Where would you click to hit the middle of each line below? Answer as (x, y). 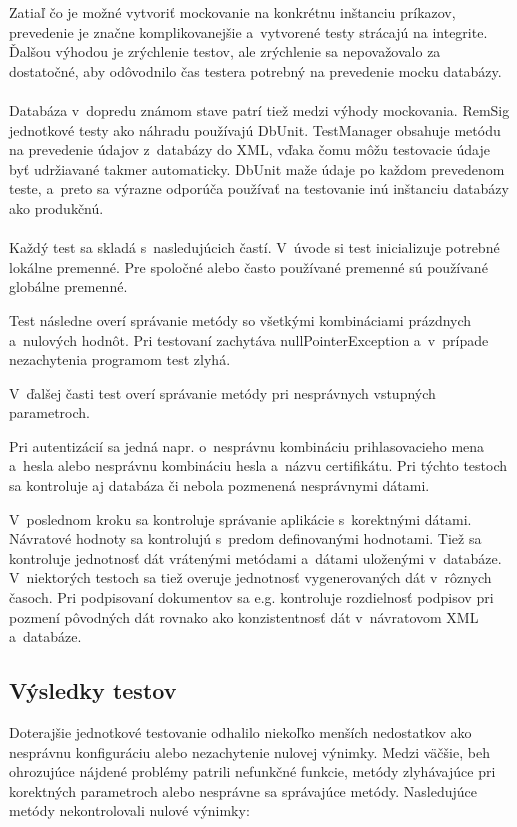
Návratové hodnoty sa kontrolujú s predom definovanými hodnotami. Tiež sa (245, 538)
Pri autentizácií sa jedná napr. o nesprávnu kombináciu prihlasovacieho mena (247, 445)
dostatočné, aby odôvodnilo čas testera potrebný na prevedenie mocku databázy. (255, 70)
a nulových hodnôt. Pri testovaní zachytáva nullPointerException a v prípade (249, 339)
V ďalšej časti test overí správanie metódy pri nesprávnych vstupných (222, 392)
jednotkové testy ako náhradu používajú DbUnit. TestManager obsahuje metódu (255, 129)
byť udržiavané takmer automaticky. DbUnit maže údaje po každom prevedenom (257, 168)
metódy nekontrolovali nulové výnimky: (129, 810)
